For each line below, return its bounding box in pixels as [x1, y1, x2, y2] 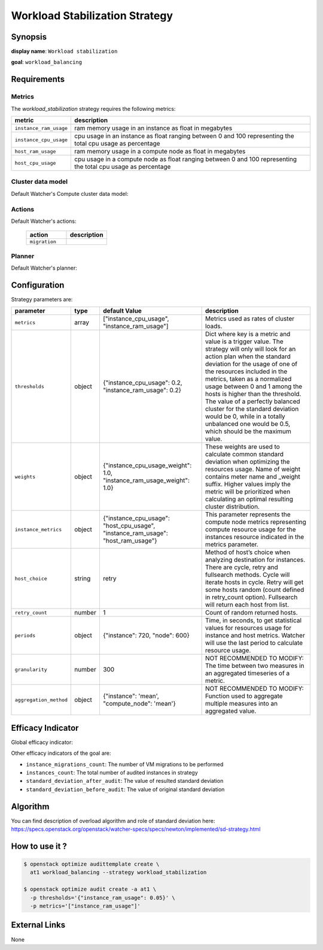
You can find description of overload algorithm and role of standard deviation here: [11, 817, 215, 824]
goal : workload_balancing [11, 59, 83, 66]
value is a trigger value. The [205, 337, 284, 346]
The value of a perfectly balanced [205, 397, 300, 406]
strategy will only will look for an [205, 345, 296, 353]
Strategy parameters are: [11, 295, 73, 302]
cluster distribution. [205, 503, 260, 511]
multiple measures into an [205, 700, 278, 708]
